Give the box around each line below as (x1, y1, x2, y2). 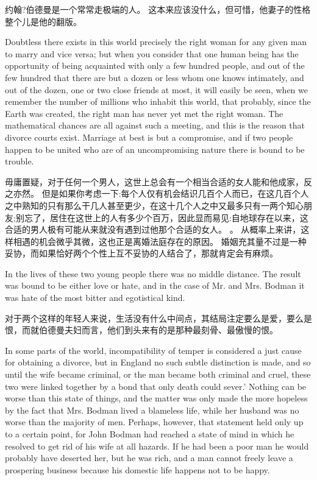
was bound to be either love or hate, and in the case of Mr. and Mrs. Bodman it (5, 279, 305, 292)
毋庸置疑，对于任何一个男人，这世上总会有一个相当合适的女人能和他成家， (5, 175, 304, 188)
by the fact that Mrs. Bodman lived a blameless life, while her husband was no (5, 403, 299, 416)
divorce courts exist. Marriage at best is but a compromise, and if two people (5, 130, 293, 143)
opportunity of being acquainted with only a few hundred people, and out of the (5, 59, 305, 72)
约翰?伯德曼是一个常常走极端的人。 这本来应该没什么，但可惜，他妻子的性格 (5, 3, 311, 15)
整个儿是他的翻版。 (5, 15, 82, 27)
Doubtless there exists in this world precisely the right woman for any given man (5, 35, 307, 48)
